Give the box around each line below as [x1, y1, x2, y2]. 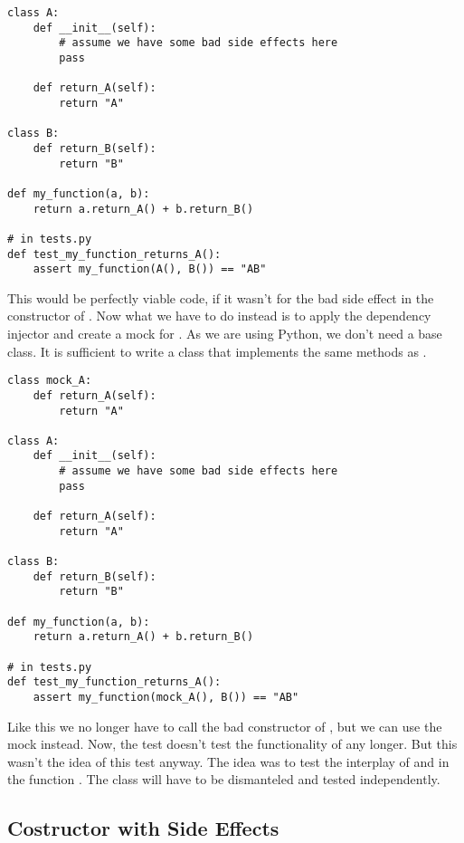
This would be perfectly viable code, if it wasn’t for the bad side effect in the [7, 288, 434, 307]
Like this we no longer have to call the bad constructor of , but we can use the [7, 716, 442, 735]
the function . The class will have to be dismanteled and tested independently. [7, 770, 440, 789]
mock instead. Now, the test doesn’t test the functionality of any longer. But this [7, 734, 458, 753]
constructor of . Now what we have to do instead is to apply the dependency [7, 306, 431, 325]
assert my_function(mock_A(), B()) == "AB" [33, 690, 299, 704]
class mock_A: [7, 374, 92, 388]
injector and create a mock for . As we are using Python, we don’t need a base [7, 324, 442, 342]
